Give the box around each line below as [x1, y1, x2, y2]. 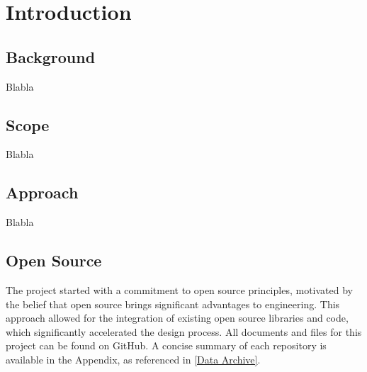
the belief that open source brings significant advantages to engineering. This [6, 296, 340, 311]
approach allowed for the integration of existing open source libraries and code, [6, 310, 349, 325]
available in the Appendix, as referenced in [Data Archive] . [6, 351, 261, 366]
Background [6, 45, 96, 67]
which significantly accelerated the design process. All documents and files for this [6, 324, 362, 339]
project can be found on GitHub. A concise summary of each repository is [6, 338, 327, 353]
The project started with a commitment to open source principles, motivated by [6, 282, 353, 297]
